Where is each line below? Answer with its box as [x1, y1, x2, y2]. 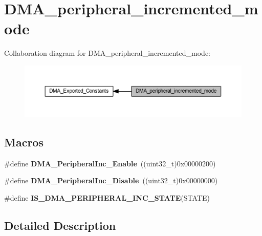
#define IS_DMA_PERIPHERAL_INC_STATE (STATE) [4, 192, 210, 203]
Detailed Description [4, 217, 116, 233]
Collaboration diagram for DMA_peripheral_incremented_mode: [4, 48, 210, 58]
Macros [4, 134, 43, 149]
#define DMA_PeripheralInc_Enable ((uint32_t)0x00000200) [4, 158, 216, 168]
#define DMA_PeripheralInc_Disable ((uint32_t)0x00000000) [4, 175, 218, 186]
